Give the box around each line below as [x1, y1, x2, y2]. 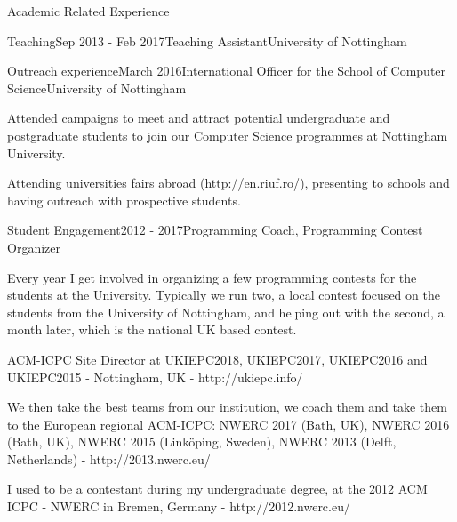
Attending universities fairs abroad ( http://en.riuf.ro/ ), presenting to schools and [7, 173, 450, 192]
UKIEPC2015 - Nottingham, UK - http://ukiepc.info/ [7, 367, 303, 386]
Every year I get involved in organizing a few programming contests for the [7, 268, 417, 286]
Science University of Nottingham [7, 78, 187, 97]
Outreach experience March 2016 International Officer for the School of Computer [7, 61, 446, 80]
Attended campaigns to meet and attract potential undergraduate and [7, 108, 390, 127]
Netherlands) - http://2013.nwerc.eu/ [7, 449, 211, 468]
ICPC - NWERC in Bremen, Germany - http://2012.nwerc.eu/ [7, 497, 350, 516]
